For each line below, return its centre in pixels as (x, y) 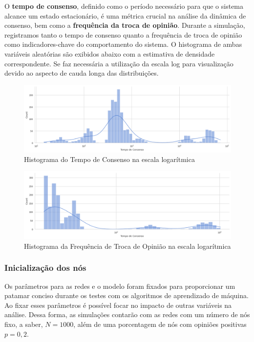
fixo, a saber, (24, 324)
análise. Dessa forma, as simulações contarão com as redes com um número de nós (127, 314)
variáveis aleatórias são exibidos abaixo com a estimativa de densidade (110, 53)
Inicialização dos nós (45, 268)
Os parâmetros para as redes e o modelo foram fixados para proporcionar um (120, 286)
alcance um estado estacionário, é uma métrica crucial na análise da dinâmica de (125, 15)
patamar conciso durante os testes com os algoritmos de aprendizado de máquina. (127, 295)
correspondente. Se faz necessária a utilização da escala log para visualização (119, 63)
